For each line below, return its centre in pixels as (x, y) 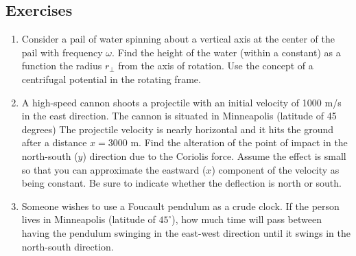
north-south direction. (68, 246)
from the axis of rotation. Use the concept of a (216, 66)
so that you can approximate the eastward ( (114, 169)
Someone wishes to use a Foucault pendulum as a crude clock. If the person (180, 206)
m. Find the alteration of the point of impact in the (239, 142)
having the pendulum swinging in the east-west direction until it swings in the (186, 232)
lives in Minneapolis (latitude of (88, 219)
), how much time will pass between (247, 219)
